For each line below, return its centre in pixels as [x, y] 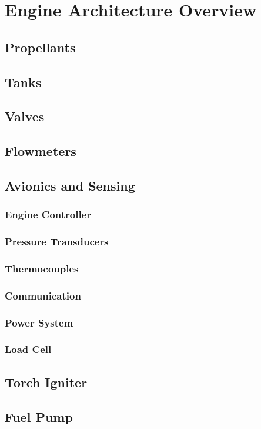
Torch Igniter [46, 382]
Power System [39, 322]
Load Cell [28, 349]
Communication [43, 295]
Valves [25, 116]
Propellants [40, 47]
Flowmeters [41, 151]
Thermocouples [42, 268]
